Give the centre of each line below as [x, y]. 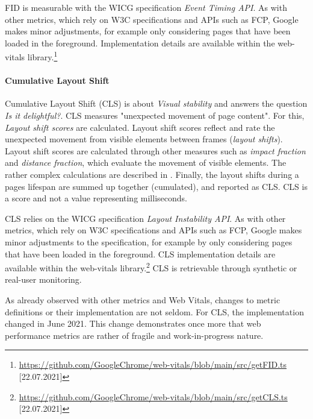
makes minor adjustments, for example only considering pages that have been [148, 31]
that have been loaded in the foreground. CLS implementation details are [140, 254]
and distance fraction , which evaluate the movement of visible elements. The [146, 162]
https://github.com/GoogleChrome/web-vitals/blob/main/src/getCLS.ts [153, 396]
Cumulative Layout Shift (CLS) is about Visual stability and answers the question [156, 103]
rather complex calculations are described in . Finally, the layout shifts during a [152, 174]
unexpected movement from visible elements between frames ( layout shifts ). [144, 139]
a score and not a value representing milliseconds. [96, 198]
